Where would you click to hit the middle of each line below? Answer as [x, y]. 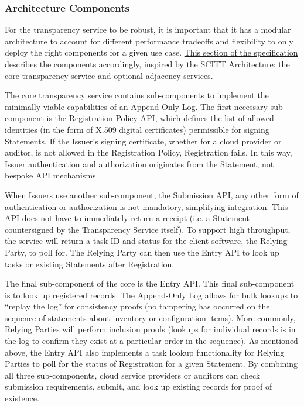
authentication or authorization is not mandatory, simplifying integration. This [146, 206]
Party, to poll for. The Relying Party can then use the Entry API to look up [142, 252]
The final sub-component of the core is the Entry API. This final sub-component [150, 283]
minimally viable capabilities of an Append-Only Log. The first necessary [136, 106]
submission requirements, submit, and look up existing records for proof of [139, 386]
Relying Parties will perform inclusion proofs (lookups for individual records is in [150, 329]
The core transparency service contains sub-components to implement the [137, 95]
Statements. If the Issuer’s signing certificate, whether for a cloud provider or [143, 141]
